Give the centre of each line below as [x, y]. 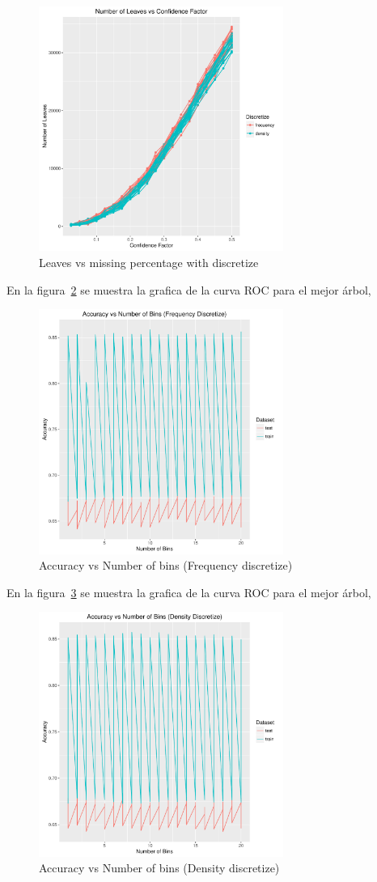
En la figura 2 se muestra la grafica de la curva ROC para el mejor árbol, [189, 289]
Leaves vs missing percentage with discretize [149, 262]
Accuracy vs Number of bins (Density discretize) [159, 868]
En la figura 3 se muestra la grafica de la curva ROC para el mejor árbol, [189, 592]
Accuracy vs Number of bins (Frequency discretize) [166, 565]
